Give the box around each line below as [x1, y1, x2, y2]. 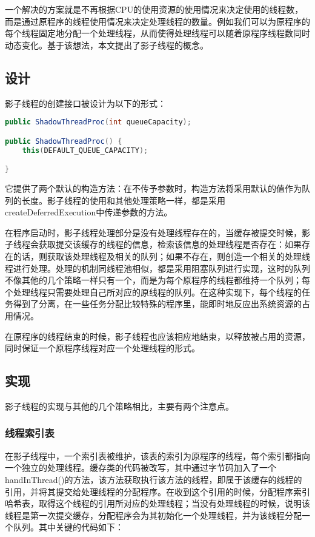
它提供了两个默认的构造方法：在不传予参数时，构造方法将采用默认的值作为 [5, 181, 302, 194]
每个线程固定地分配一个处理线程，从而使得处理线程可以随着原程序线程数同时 [5, 27, 310, 39]
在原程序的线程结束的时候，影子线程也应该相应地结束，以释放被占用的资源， [5, 329, 310, 342]
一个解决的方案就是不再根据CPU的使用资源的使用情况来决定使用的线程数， [5, 3, 303, 15]
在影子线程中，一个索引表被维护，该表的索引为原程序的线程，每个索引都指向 [5, 449, 310, 462]
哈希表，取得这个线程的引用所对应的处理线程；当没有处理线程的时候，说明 [5, 497, 302, 510]
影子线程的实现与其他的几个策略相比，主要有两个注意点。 [5, 399, 234, 412]
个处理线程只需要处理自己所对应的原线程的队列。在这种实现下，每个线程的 [5, 285, 302, 298]
